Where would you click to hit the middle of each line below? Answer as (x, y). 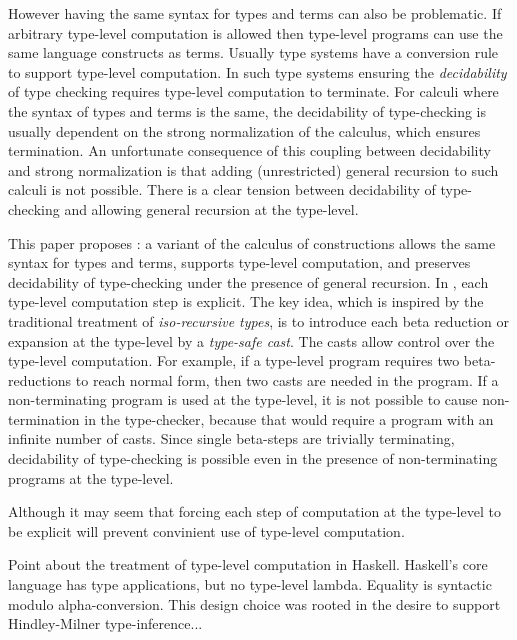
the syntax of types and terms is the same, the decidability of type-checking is (247, 110)
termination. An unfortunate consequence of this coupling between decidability (249, 150)
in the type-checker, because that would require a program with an (289, 418)
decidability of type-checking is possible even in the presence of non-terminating (253, 458)
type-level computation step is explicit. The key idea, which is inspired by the (246, 301)
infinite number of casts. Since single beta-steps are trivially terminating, (231, 438)
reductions (40, 379)
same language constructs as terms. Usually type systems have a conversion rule (253, 52)
